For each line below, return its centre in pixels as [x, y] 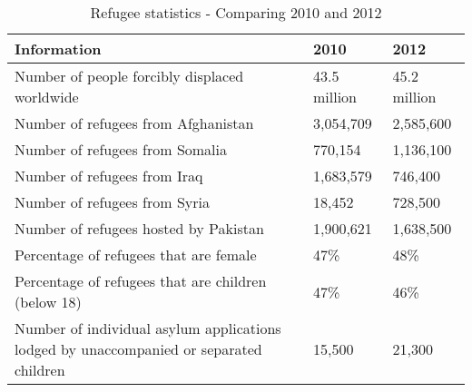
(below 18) [48, 302]
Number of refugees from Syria [112, 202]
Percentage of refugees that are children [141, 281]
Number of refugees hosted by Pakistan [139, 228]
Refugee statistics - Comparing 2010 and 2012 [236, 12]
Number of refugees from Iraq [109, 176]
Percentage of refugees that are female [136, 255]
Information [58, 49]
